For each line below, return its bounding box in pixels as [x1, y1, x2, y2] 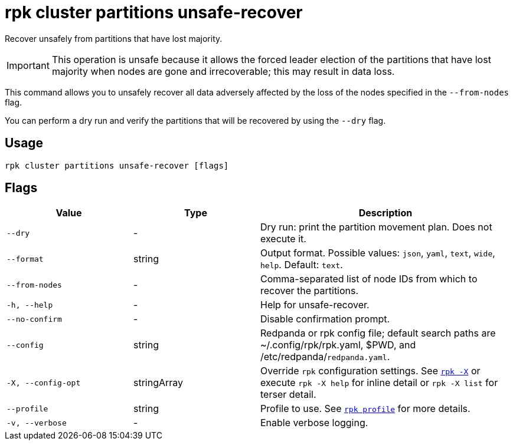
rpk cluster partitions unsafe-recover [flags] [5, 160, 229, 170]
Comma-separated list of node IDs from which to [260, 273, 478, 285]
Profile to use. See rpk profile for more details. [260, 403, 470, 415]
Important [6, 59, 50, 71]
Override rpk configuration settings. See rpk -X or [260, 365, 481, 377]
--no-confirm [6, 314, 62, 324]
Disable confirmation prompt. [260, 313, 390, 325]
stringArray [133, 377, 184, 389]
